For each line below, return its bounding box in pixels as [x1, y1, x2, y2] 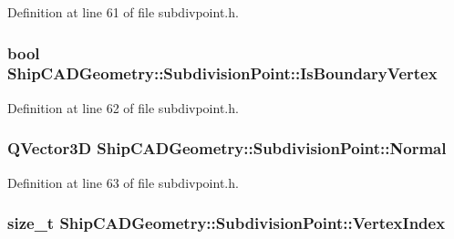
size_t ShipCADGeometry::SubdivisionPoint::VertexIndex [7, 212, 446, 234]
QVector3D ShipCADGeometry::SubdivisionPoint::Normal [7, 137, 447, 160]
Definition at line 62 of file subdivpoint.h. [7, 98, 239, 117]
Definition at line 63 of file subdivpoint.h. [7, 172, 239, 192]
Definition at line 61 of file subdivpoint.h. [7, 3, 239, 21]
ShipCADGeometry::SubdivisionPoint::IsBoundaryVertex [7, 62, 438, 85]
